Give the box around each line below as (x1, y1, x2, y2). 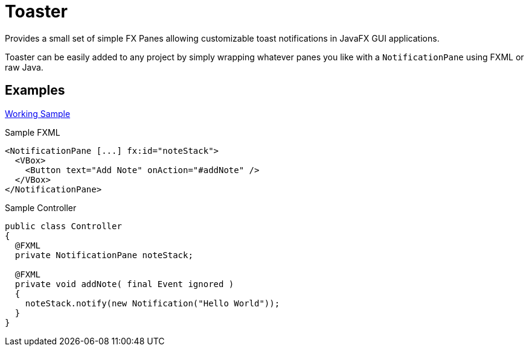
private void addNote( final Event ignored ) (14, 279, 234, 289)
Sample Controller (5, 202, 77, 213)
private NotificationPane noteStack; (14, 250, 193, 260)
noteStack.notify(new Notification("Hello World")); (25, 298, 280, 308)
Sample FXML (5, 127, 60, 138)
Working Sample (5, 108, 71, 119)
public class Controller (5, 221, 122, 231)
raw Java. (5, 62, 43, 72)
